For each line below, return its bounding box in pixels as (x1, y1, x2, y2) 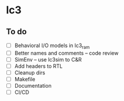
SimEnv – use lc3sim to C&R (14, 56, 82, 63)
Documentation (14, 82, 52, 89)
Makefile (14, 76, 36, 83)
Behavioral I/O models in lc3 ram (14, 42, 90, 50)
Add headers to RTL (14, 62, 63, 70)
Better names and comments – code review (14, 49, 119, 56)
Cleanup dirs (14, 69, 45, 76)
